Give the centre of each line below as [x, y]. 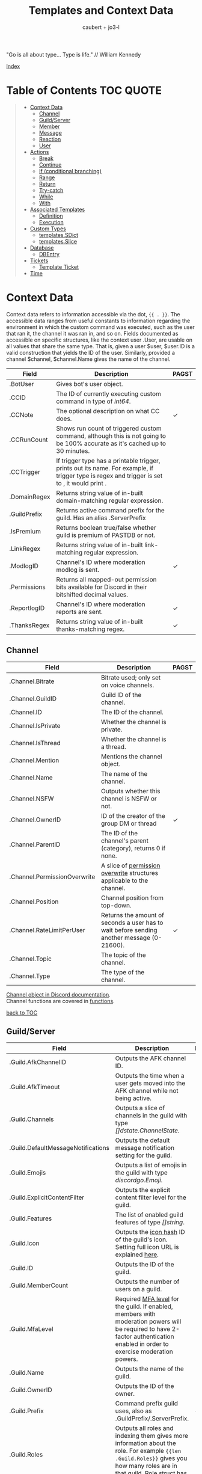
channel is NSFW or [129, 799]
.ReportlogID [27, 608]
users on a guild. [139, 1289]
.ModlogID [24, 566]
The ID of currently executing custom [109, 393]
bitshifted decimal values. [92, 594]
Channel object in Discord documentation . [58, 994]
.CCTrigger [25, 471]
